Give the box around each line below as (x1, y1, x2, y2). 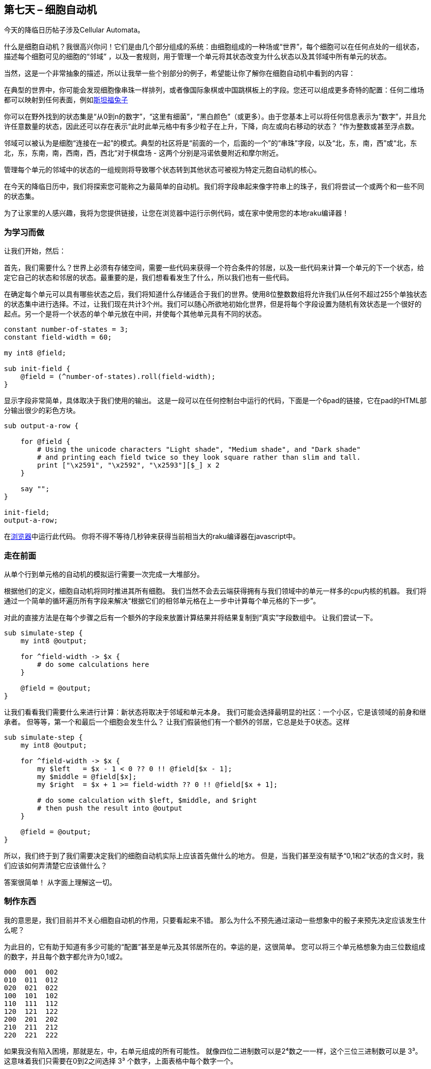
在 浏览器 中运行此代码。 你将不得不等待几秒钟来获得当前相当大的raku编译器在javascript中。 (4, 532, 300, 541)
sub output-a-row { (4, 422, 79, 430)
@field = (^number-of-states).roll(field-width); (20, 373, 215, 381)
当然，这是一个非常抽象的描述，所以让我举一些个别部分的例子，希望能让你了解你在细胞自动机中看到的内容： (4, 69, 355, 78)
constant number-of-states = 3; (4, 325, 128, 334)
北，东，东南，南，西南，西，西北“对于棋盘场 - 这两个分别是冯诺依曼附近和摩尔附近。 (4, 149, 283, 157)
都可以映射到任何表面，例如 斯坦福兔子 (4, 95, 128, 104)
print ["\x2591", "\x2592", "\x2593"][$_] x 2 (37, 461, 220, 470)
